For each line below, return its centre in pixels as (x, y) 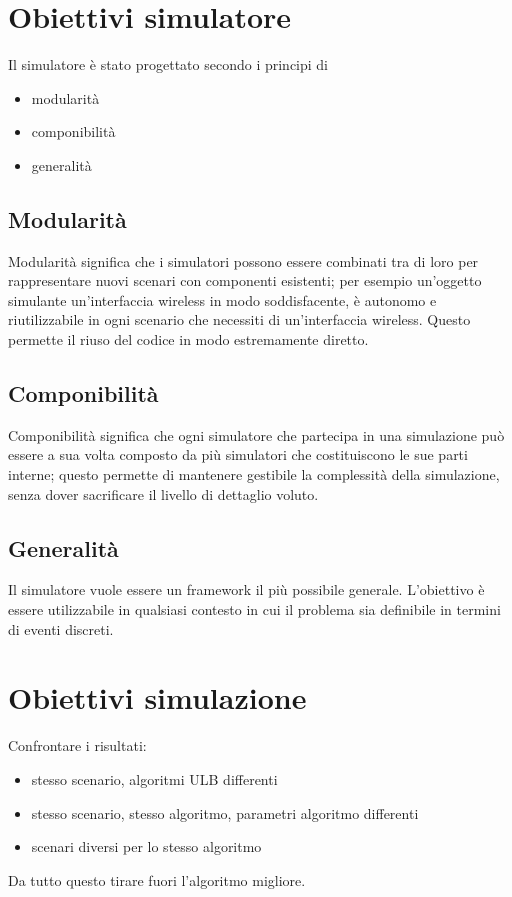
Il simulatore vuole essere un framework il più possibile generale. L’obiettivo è (246, 589)
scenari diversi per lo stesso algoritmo (146, 846)
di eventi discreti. (61, 628)
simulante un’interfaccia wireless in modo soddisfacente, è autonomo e (222, 299)
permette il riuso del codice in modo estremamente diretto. (188, 339)
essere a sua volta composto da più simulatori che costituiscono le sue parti (238, 454)
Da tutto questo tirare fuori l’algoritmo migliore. (157, 879)
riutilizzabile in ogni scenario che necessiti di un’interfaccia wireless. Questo (239, 319)
